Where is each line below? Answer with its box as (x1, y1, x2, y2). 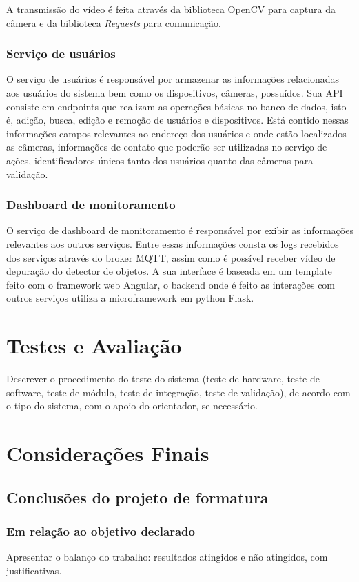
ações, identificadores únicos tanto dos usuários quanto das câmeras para (6, 153, 314, 167)
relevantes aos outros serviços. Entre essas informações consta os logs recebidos (6, 236, 339, 251)
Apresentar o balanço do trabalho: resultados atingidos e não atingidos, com (6, 550, 328, 564)
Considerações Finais (6, 439, 209, 467)
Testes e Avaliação (6, 331, 182, 360)
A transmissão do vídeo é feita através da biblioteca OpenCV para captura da (6, 2, 336, 16)
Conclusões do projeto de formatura (6, 486, 269, 507)
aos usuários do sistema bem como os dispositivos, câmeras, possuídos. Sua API (6, 86, 343, 99)
